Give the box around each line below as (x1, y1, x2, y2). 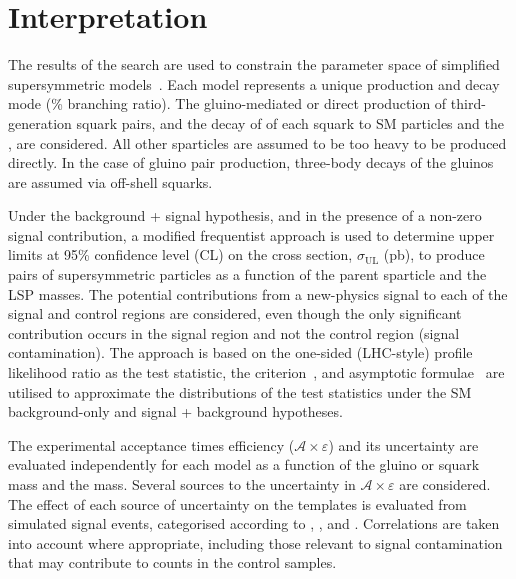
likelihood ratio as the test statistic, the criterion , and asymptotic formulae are (8, 362, 505, 383)
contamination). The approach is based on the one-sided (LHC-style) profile (8, 342, 473, 363)
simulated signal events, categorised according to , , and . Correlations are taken (8, 513, 500, 534)
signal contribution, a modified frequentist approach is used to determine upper (8, 224, 495, 245)
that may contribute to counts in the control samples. (8, 552, 337, 573)
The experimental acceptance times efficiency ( (8, 434, 295, 455)
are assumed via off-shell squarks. (8, 171, 213, 192)
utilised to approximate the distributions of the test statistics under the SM (8, 381, 472, 402)
